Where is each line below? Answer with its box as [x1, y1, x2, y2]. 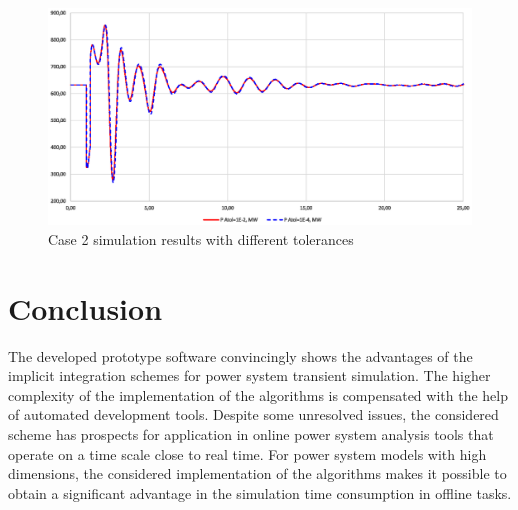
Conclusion [8, 287, 163, 328]
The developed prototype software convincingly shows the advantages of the [8, 345, 473, 366]
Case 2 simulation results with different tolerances [48, 228, 354, 249]
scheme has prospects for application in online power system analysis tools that [8, 424, 494, 445]
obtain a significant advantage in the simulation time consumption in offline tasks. [8, 482, 512, 503]
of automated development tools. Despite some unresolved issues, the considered [8, 404, 499, 425]
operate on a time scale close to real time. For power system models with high [8, 443, 487, 464]
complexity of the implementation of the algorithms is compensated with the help [8, 384, 508, 405]
